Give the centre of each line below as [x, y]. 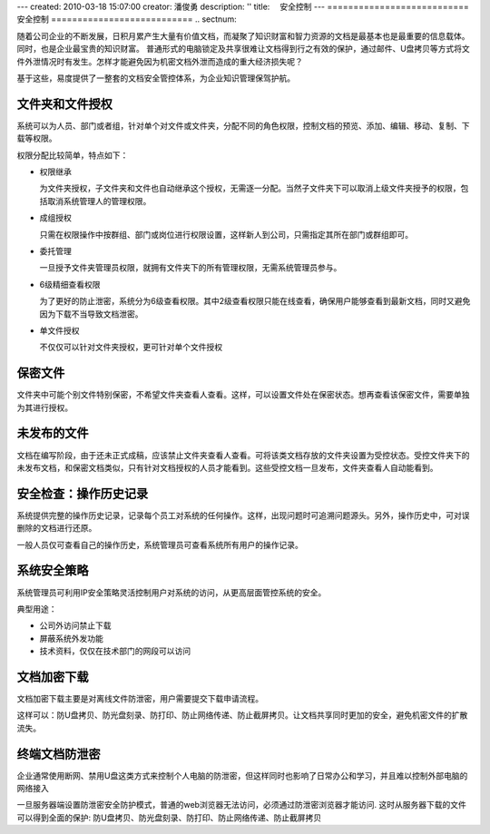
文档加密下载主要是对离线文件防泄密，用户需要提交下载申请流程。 [140, 698]
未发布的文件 [53, 433]
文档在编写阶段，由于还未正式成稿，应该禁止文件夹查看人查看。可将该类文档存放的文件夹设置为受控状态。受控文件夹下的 [243, 455]
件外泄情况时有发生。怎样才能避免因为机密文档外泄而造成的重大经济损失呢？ [160, 61]
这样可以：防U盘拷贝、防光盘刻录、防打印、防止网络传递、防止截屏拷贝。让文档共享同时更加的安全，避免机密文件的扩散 [242, 715]
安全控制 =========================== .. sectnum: [127, 19]
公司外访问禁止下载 [75, 625]
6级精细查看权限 [70, 284]
